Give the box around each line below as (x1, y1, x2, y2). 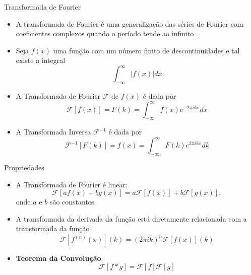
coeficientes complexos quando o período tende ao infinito (16, 28, 194, 39)
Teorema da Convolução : (16, 253, 103, 263)
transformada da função (16, 223, 90, 234)
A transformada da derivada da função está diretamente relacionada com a (16, 213, 247, 224)
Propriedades (4, 162, 44, 173)
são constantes (49, 196, 94, 207)
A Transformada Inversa (16, 126, 91, 137)
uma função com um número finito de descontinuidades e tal (53, 45, 240, 55)
